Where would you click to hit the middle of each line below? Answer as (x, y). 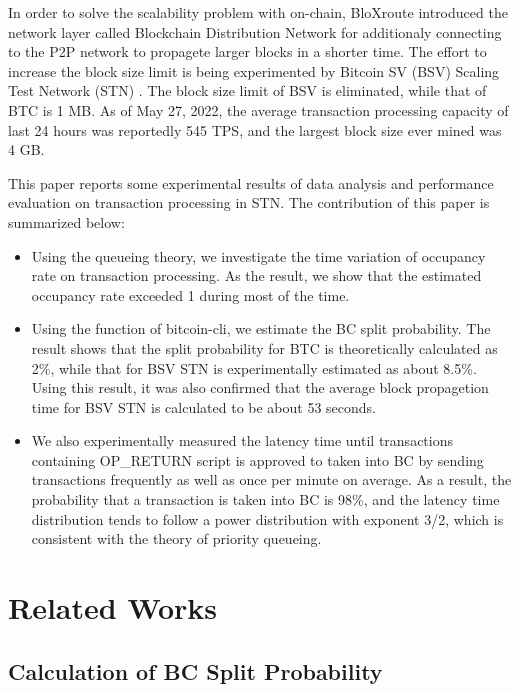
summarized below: (66, 221)
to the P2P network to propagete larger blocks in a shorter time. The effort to (247, 51)
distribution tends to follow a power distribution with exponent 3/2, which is (267, 518)
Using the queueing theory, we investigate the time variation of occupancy (258, 255)
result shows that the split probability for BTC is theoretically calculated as (264, 347)
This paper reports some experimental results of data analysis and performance (251, 182)
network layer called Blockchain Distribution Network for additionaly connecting (255, 31)
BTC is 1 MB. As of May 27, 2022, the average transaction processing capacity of (258, 109)
